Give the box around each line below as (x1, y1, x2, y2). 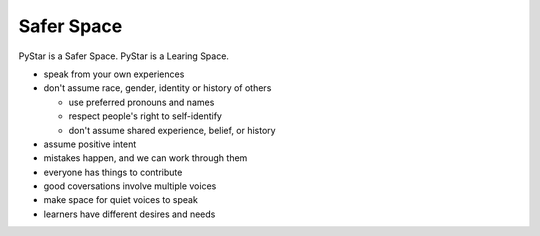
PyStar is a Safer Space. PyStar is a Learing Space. (18, 50, 230, 62)
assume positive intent (43, 138, 137, 150)
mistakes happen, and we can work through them (43, 152, 248, 164)
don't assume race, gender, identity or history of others (43, 82, 272, 94)
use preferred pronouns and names (68, 96, 215, 108)
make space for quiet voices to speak (43, 194, 199, 206)
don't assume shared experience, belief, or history (68, 124, 276, 136)
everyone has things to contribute (43, 166, 183, 178)
